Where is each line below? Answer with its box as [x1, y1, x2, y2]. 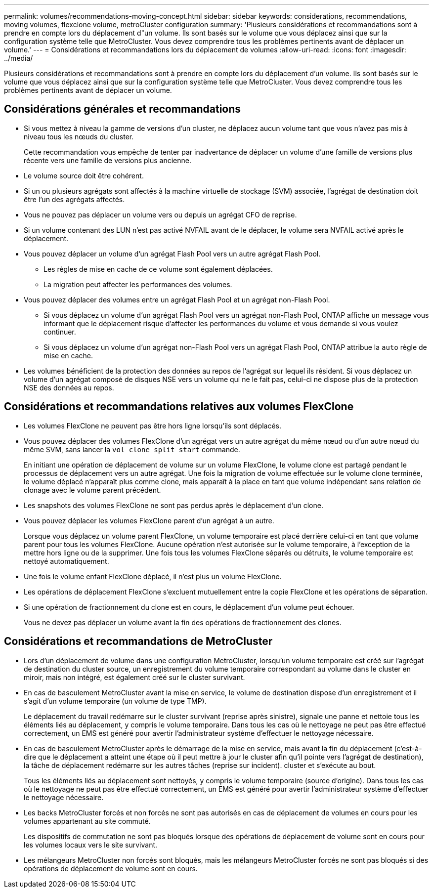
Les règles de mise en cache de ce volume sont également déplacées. [43, 264, 273, 273]
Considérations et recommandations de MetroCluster [4, 635, 273, 648]
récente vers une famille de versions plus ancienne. [24, 156, 192, 165]
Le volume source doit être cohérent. [24, 171, 144, 180]
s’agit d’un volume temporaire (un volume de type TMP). [24, 696, 207, 705]
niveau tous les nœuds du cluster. [24, 132, 134, 141]
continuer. [43, 327, 76, 336]
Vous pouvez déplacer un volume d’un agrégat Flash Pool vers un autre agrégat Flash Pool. [24, 249, 321, 258]
